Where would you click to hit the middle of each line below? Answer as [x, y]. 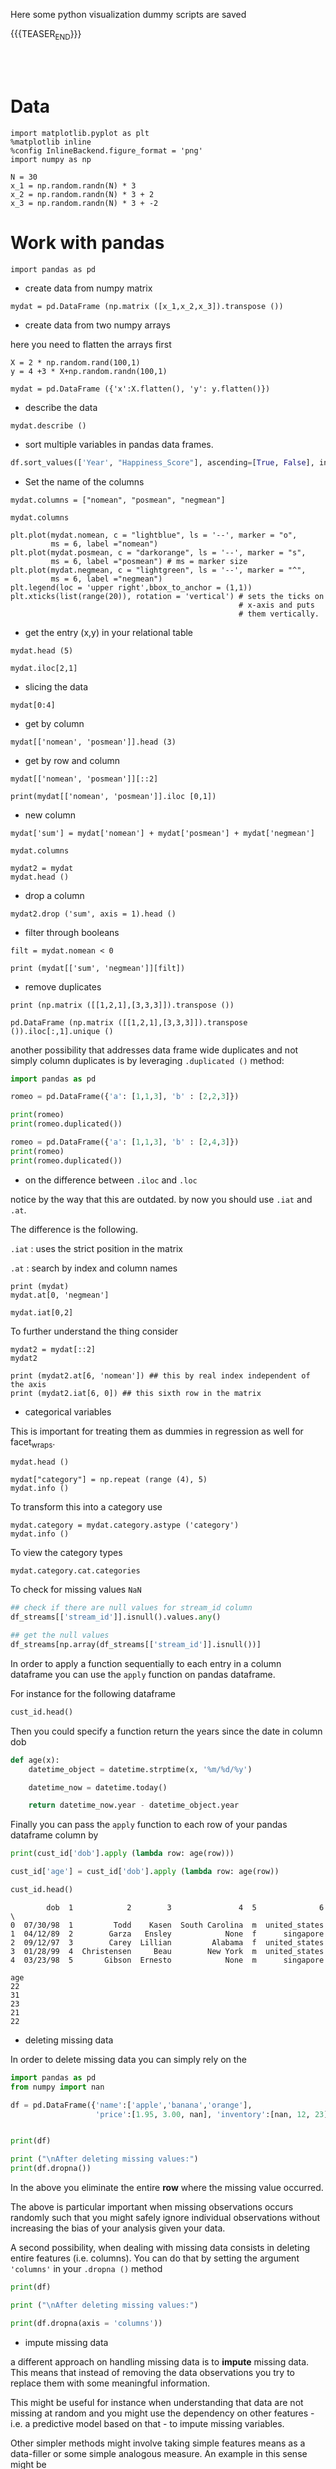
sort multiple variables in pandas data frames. [119, 444]
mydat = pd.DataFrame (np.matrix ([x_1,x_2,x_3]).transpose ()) [147, 306]
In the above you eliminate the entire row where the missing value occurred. [167, 2188]
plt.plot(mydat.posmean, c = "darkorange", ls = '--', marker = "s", [158, 552]
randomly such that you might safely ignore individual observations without [165, 2218]
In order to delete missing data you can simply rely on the [128, 2059]
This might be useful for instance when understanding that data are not [157, 2402]
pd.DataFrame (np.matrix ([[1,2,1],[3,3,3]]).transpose [129, 1022]
